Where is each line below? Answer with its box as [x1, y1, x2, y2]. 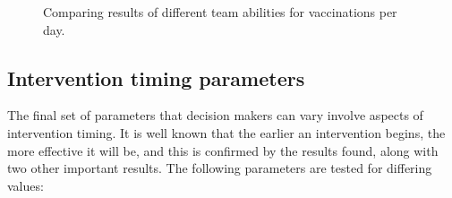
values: [7, 176, 44, 194]
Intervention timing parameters [7, 64, 305, 91]
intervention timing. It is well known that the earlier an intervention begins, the [7, 123, 446, 142]
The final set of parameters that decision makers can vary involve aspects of [7, 106, 423, 125]
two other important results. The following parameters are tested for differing [7, 159, 432, 177]
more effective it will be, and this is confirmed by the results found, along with [7, 141, 439, 159]
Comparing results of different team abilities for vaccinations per [43, 3, 397, 21]
